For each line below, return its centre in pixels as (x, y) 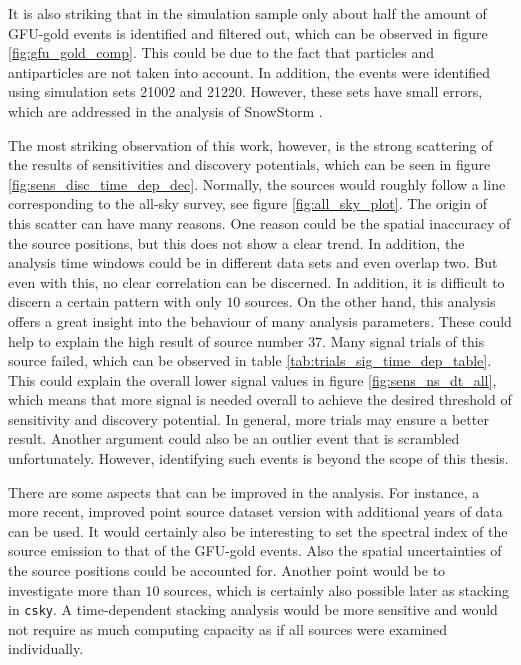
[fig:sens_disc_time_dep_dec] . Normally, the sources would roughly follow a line (257, 183)
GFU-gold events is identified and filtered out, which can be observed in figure (248, 32)
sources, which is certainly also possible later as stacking (336, 589)
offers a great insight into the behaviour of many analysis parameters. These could (260, 320)
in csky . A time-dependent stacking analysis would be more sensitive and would (253, 609)
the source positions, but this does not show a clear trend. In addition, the (236, 242)
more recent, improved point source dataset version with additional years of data (255, 511)
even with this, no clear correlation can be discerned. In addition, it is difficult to (256, 281)
